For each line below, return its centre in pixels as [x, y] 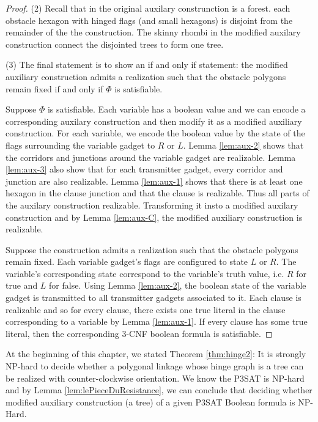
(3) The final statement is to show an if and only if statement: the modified [147, 65]
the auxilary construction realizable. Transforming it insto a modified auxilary [152, 205]
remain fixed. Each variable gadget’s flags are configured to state [127, 261]
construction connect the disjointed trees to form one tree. [115, 44]
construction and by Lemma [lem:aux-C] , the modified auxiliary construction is [154, 217]
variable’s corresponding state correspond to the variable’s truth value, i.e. [145, 273]
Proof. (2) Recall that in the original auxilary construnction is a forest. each [148, 8]
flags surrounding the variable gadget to [80, 145]
